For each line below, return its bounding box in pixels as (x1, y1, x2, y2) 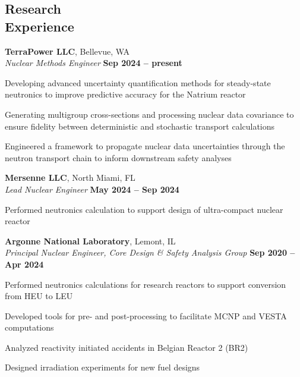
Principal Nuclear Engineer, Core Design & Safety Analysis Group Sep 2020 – (5, 246, 295, 259)
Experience (5, 17, 74, 35)
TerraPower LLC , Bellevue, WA (5, 45, 130, 57)
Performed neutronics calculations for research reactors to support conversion (5, 278, 286, 290)
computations (5, 321, 54, 334)
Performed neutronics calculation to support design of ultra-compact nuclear (5, 203, 283, 215)
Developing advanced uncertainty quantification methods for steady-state (5, 76, 271, 89)
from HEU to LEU (5, 290, 73, 302)
